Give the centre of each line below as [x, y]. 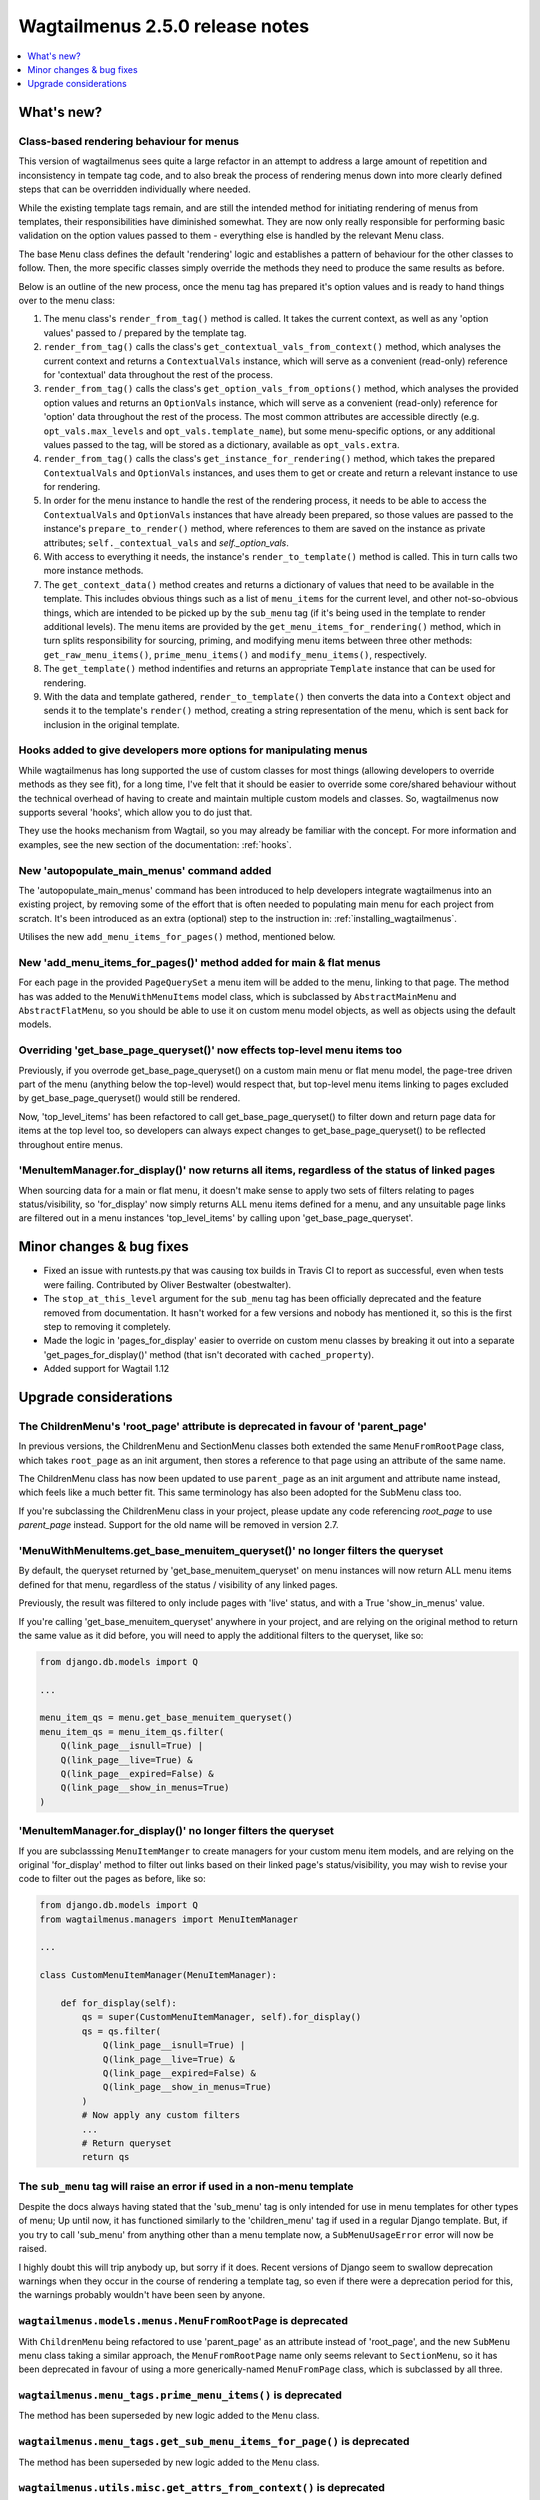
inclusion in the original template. [111, 724]
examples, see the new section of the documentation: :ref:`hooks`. [155, 844]
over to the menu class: [66, 300]
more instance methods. [93, 571]
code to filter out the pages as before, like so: [112, 1879]
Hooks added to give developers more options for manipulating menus [193, 750]
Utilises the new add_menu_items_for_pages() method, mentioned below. [177, 937]
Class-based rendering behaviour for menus [129, 142]
